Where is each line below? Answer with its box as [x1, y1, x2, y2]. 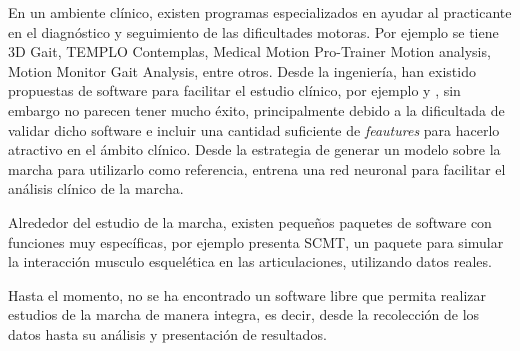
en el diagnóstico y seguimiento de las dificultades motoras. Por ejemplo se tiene [8, 21, 499, 42]
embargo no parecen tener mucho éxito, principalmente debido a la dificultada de [8, 99, 505, 120]
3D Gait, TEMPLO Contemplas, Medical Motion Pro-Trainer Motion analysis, [8, 41, 491, 62]
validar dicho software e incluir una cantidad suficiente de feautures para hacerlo [8, 119, 500, 140]
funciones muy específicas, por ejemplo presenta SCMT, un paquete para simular [8, 231, 504, 252]
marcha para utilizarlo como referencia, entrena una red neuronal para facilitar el [8, 158, 506, 179]
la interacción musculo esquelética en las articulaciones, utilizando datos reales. [8, 251, 492, 272]
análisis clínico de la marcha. [8, 178, 184, 199]
